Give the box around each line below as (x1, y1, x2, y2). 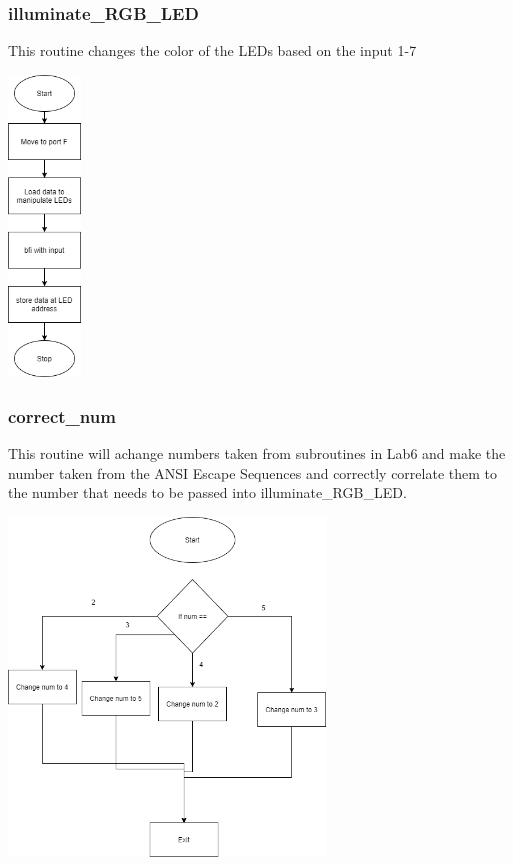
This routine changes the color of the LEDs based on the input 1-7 (8, 40, 417, 61)
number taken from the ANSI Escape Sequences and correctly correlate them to (8, 462, 497, 483)
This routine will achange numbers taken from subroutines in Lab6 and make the (8, 442, 506, 463)
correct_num (8, 403, 116, 428)
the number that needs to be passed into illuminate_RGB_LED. (8, 482, 407, 503)
